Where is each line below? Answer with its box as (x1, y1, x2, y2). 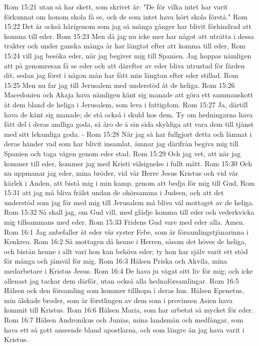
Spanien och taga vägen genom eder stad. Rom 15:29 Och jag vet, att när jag (4, 148, 241, 158)
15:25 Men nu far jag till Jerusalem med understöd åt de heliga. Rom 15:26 (4, 79, 235, 90)
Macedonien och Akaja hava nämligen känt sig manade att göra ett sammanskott (4, 89, 253, 100)
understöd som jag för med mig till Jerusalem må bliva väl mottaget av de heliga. (4, 197, 254, 207)
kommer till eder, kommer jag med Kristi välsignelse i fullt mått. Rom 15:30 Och (4, 158, 252, 168)
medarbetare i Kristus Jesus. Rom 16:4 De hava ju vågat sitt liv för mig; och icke (4, 266, 253, 276)
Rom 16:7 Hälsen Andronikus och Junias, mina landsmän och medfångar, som (4, 315, 243, 325)
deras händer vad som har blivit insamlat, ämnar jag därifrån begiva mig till (4, 138, 238, 149)
